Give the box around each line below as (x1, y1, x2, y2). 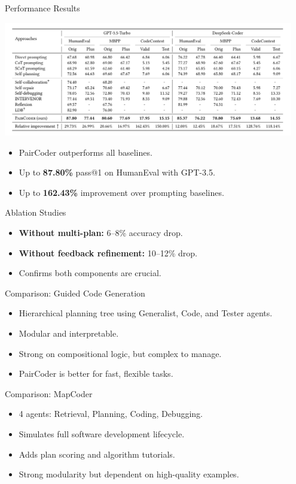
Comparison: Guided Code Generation (5, 286, 145, 299)
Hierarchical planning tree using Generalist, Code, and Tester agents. (19, 307, 273, 319)
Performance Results (5, 2, 80, 14)
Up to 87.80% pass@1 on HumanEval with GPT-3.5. (19, 166, 215, 179)
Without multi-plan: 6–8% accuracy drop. (19, 226, 183, 238)
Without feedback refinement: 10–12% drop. (19, 246, 197, 259)
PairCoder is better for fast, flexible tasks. (19, 367, 173, 380)
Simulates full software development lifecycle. (19, 427, 185, 440)
